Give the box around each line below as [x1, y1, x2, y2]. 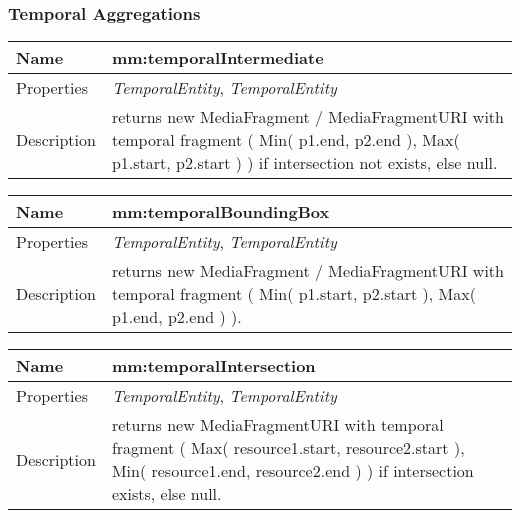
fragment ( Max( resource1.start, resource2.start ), [111, 436, 465, 460]
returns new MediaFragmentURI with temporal [111, 413, 444, 437]
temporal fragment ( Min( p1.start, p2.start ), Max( [111, 282, 476, 306]
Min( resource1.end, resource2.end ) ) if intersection [111, 459, 474, 483]
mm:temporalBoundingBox [111, 200, 330, 224]
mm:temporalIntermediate [111, 46, 324, 70]
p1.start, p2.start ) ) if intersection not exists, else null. [111, 151, 498, 175]
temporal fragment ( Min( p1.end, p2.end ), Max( [111, 128, 460, 152]
